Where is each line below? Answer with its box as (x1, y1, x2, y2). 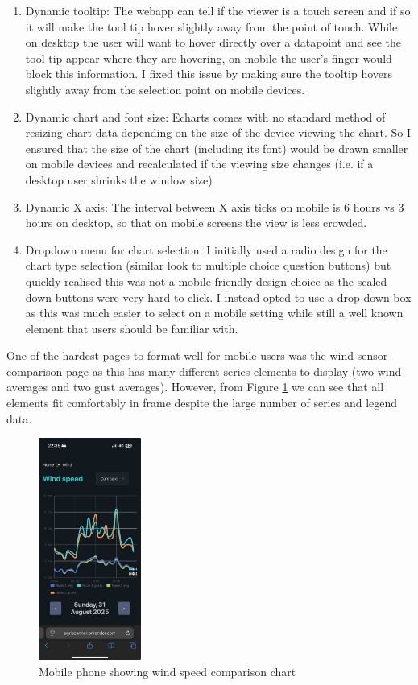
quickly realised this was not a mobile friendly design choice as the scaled (25, 272, 387, 289)
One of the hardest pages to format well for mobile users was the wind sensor (6, 347, 388, 364)
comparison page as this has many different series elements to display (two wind (6, 362, 402, 379)
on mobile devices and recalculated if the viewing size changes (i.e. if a (25, 155, 374, 172)
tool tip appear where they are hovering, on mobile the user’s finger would (25, 49, 392, 66)
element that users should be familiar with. (25, 320, 238, 336)
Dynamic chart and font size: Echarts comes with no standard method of (25, 108, 386, 125)
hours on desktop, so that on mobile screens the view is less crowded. (25, 214, 367, 231)
